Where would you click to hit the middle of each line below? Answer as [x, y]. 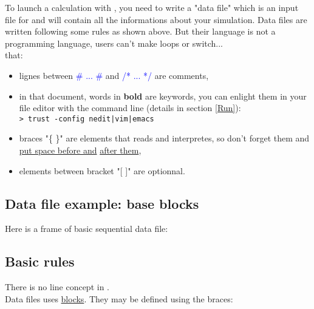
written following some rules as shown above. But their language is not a [140, 31]
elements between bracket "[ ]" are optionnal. [102, 170]
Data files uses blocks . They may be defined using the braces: [119, 298]
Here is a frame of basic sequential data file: [87, 229]
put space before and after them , [80, 150]
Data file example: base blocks [102, 203]
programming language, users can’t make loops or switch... [114, 43]
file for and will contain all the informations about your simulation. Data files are [156, 19]
